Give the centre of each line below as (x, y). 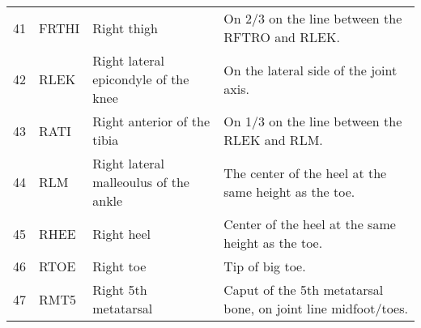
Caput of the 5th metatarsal (304, 290)
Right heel (122, 233)
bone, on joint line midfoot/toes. (316, 308)
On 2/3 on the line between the (313, 18)
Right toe (119, 266)
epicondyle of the (141, 79)
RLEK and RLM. (273, 140)
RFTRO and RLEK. (282, 37)
